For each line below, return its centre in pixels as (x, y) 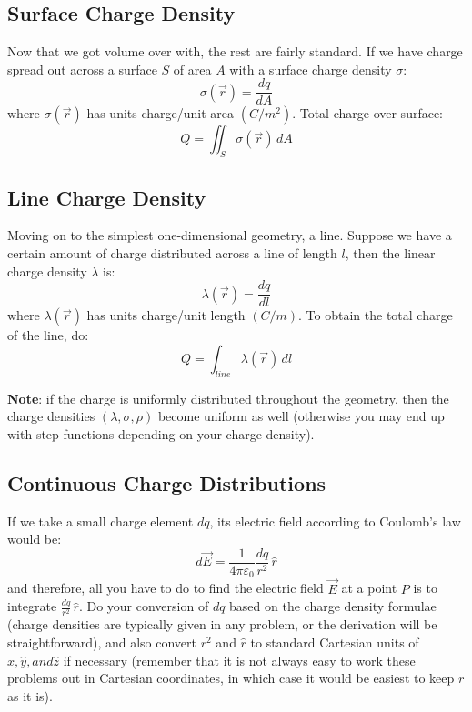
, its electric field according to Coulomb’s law (335, 521)
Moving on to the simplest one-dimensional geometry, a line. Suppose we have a (230, 235)
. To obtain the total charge (376, 315)
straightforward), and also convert (102, 642)
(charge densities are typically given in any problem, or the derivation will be (222, 624)
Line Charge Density (107, 197)
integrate (32, 606)
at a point (369, 588)
